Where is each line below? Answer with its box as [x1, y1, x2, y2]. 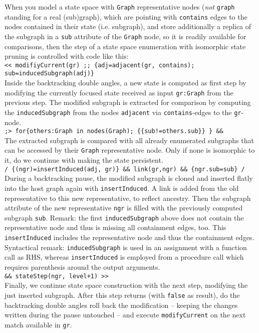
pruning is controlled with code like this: [5, 51, 129, 61]
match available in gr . [5, 319, 72, 329]
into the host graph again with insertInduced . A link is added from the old [5, 182, 239, 193]
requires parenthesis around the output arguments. [5, 262, 160, 272]
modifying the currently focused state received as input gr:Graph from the [5, 87, 233, 97]
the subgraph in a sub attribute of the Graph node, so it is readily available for [5, 31, 246, 41]
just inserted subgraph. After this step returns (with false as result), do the [5, 289, 240, 300]
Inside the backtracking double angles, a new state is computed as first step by [5, 77, 246, 88]
